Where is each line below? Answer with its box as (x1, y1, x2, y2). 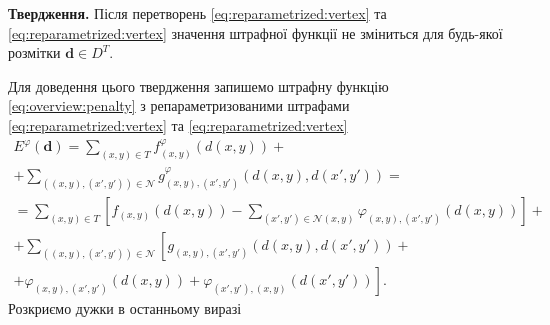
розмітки (8, 42, 61, 63)
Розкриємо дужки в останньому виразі (8, 298, 242, 319)
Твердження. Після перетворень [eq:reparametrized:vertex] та (8, 3, 387, 23)
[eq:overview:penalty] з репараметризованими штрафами (8, 95, 350, 116)
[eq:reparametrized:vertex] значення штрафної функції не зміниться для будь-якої (8, 22, 503, 43)
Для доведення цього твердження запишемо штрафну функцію (8, 75, 389, 96)
